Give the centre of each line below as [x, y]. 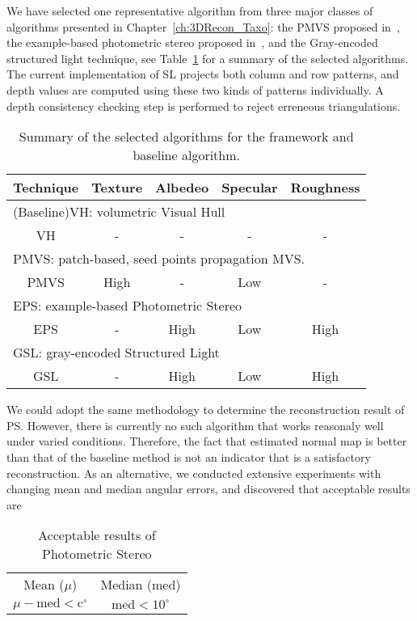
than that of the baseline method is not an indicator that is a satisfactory [189, 456]
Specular [250, 188]
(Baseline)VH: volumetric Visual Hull [119, 212]
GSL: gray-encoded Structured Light [116, 353]
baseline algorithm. [186, 155]
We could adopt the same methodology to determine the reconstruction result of [206, 410]
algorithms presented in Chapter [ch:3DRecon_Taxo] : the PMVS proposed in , [203, 26]
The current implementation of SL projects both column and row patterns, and [203, 74]
